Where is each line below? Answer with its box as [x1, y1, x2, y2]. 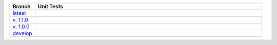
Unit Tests [37, 3, 64, 10]
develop [12, 30, 32, 37]
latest [12, 10, 26, 16]
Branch [12, 3, 31, 10]
